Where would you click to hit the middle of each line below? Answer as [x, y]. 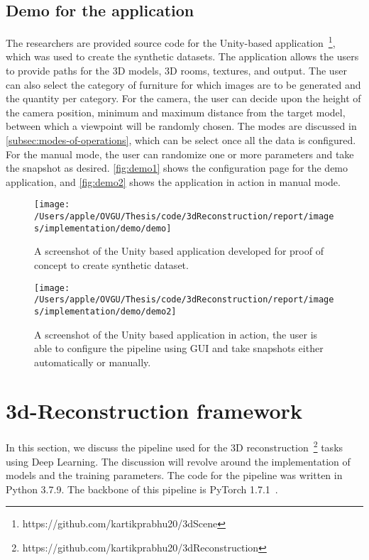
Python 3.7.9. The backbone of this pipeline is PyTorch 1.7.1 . [142, 489]
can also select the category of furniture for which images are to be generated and [183, 84]
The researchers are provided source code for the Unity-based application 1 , [171, 42]
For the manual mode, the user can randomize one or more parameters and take [180, 154]
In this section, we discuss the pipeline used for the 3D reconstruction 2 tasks [175, 446]
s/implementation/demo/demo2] [105, 311]
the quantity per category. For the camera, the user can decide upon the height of [183, 98]
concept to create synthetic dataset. [111, 264]
